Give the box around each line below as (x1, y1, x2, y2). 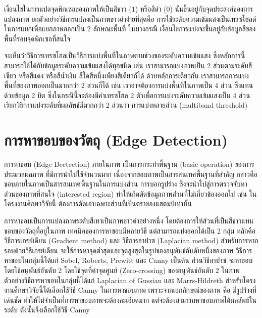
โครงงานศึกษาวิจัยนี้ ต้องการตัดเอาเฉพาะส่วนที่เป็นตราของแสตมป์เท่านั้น (4, 198, 192, 209)
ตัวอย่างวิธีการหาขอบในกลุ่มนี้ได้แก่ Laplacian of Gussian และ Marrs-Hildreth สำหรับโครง (4, 275, 256, 285)
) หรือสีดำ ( (135, 4, 167, 14)
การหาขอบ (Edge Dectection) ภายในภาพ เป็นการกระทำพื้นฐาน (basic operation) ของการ (4, 159, 254, 169)
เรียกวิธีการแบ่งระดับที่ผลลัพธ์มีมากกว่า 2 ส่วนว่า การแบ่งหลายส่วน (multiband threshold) (4, 100, 248, 110)
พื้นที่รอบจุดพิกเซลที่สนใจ (4, 33, 71, 43)
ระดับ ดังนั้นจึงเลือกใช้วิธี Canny (4, 304, 90, 315)
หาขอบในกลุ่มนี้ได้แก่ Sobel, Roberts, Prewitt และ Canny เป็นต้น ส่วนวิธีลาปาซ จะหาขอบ (4, 255, 253, 265)
